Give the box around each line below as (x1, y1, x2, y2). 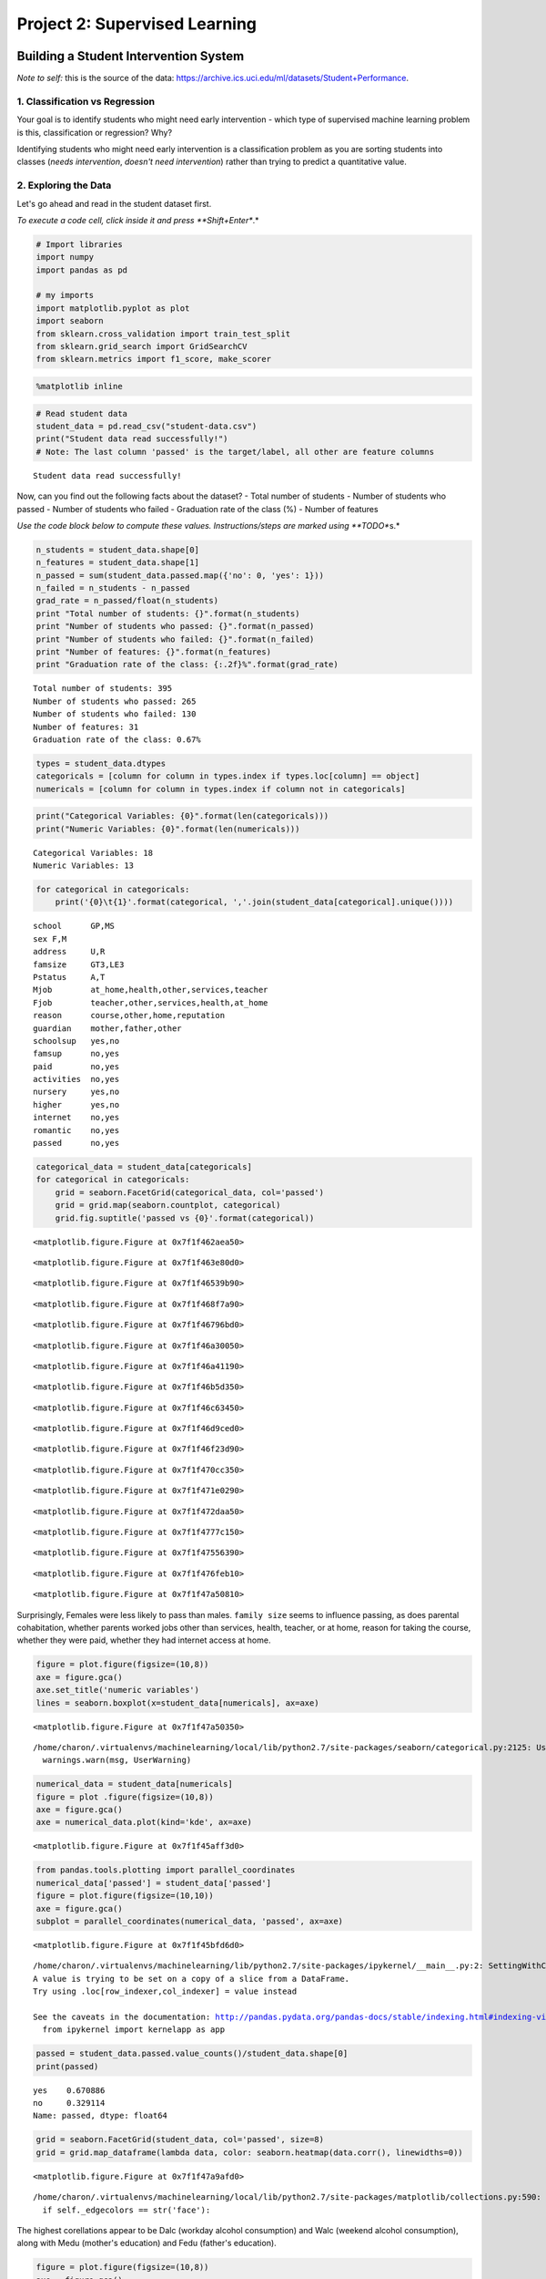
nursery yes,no (33, 1087, 120, 1098)
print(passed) (35, 2061, 99, 2071)
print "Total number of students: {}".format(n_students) (35, 608, 300, 619)
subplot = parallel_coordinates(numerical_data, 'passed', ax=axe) (35, 1916, 344, 1926)
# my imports (35, 290, 95, 301)
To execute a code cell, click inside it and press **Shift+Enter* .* (16, 214, 259, 225)
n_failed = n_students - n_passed (35, 583, 190, 593)
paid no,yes (33, 1061, 120, 1071)
